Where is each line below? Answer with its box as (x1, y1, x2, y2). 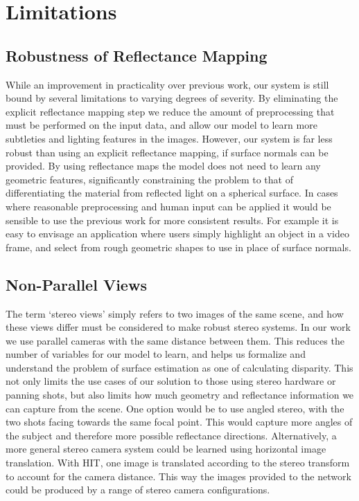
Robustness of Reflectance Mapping (6, 44, 268, 66)
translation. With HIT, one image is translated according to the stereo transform (6, 455, 350, 470)
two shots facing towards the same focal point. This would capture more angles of (6, 415, 353, 429)
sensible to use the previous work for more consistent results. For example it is (6, 212, 339, 227)
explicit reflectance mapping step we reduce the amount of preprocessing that (6, 104, 335, 118)
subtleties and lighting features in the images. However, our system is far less (6, 131, 333, 145)
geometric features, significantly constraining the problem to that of (6, 172, 293, 186)
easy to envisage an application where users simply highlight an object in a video (6, 226, 349, 241)
